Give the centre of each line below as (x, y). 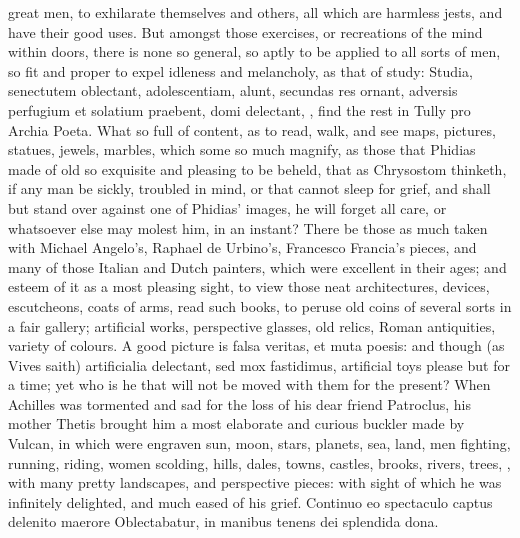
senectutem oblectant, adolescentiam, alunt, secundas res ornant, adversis (233, 90)
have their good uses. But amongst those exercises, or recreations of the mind (245, 31)
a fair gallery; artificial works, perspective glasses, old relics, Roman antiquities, (252, 325)
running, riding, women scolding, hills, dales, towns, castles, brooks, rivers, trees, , (259, 462)
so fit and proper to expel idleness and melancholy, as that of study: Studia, (240, 70)
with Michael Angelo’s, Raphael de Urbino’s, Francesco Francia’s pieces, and (242, 247)
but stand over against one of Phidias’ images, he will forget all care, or (227, 207)
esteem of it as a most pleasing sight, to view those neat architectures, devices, (249, 286)
